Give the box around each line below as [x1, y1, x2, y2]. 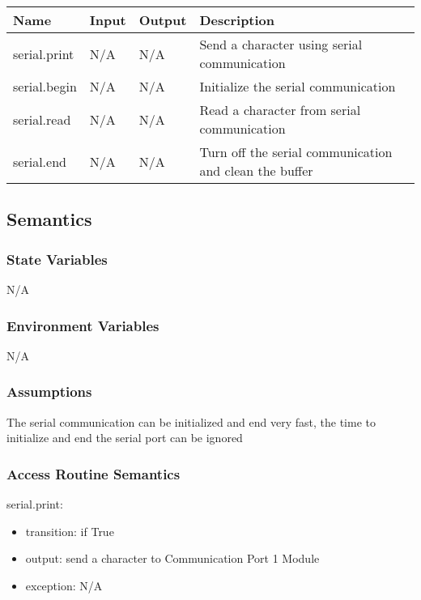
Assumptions [6, 381, 92, 402]
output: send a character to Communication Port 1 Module [25, 550, 320, 567]
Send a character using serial [199, 35, 363, 53]
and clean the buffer [199, 161, 313, 180]
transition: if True [25, 522, 114, 539]
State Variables [6, 249, 108, 269]
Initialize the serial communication [199, 77, 396, 96]
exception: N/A [25, 577, 103, 594]
